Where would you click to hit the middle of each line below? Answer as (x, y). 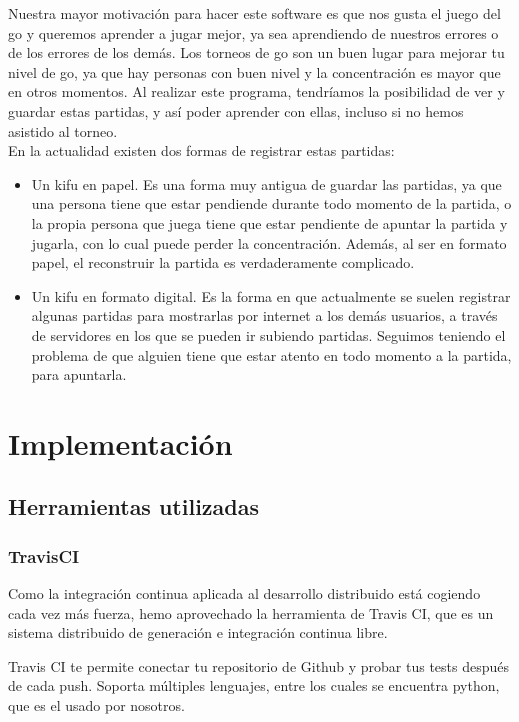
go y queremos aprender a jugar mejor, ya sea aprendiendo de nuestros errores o (253, 32)
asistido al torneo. (63, 130)
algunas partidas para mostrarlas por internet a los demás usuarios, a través (264, 315)
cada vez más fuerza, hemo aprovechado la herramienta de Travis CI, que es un (251, 612)
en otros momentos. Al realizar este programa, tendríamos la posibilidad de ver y (256, 91)
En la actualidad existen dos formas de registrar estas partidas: (201, 150)
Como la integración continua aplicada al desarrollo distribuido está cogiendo (244, 593)
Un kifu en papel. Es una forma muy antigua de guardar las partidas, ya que (266, 183)
